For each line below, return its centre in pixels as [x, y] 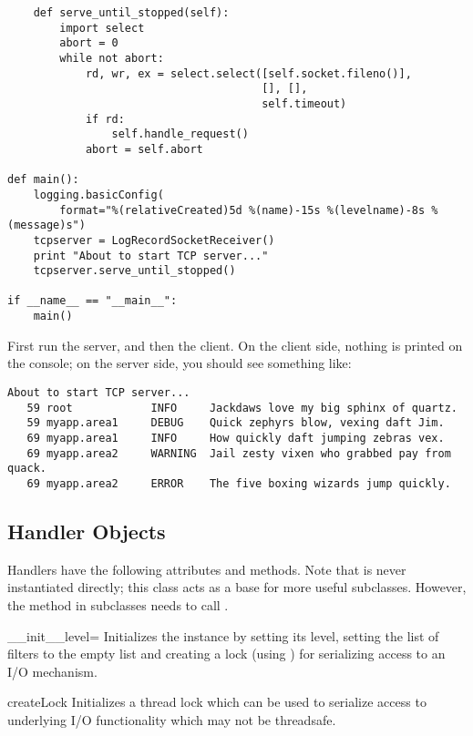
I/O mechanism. [52, 671]
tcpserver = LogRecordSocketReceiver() [154, 240]
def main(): [43, 180]
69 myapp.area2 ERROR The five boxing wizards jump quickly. [239, 483]
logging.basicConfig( [98, 194]
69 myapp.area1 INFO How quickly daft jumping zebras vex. [236, 438]
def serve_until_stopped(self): [131, 13]
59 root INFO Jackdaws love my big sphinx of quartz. [242, 408]
